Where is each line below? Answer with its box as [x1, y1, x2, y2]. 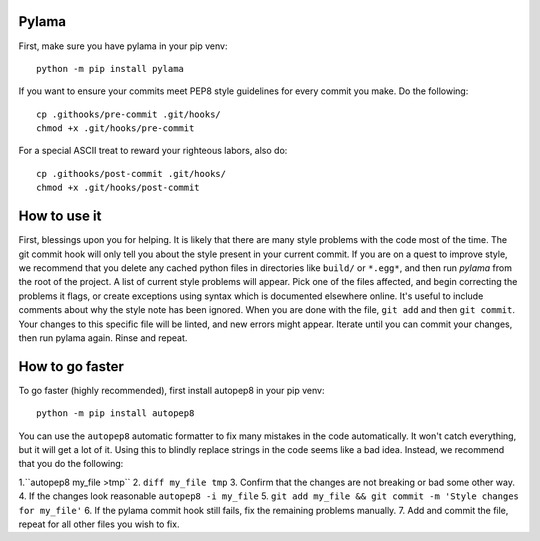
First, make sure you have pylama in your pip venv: [18, 40, 228, 52]
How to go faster [18, 358, 125, 375]
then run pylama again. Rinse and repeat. [18, 331, 188, 344]
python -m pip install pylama [36, 63, 185, 74]
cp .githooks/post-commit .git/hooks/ [36, 168, 227, 179]
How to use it [18, 208, 102, 225]
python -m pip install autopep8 [36, 408, 195, 419]
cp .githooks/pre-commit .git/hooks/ [36, 108, 222, 120]
